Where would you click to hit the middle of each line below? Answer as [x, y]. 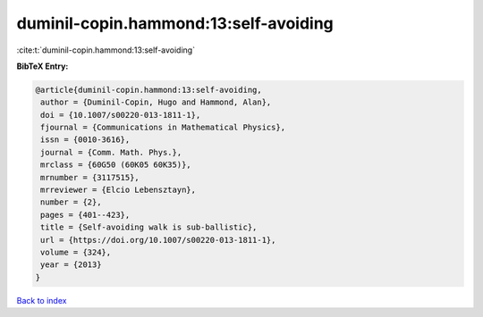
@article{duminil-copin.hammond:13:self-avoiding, [149, 90]
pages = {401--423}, [85, 215]
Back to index [42, 300]
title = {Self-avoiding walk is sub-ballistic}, [149, 227]
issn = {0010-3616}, [85, 140]
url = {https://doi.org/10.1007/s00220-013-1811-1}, [158, 240]
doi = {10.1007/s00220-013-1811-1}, [121, 115]
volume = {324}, [76, 252]
